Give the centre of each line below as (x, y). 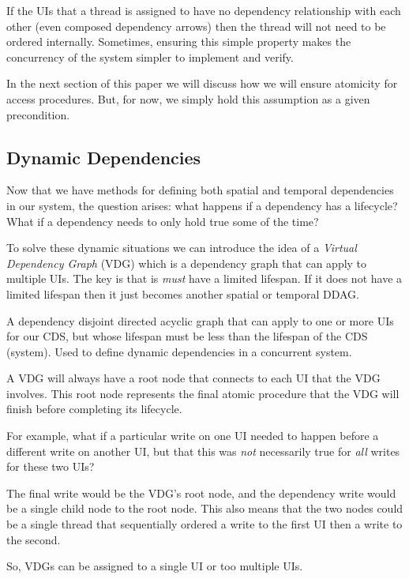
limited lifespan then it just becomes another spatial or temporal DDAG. (183, 293)
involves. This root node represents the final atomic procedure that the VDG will (203, 393)
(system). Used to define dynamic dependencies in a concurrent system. (179, 351)
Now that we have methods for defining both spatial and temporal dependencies (200, 190)
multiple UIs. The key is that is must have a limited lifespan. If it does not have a (204, 278)
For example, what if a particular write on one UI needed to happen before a (193, 436)
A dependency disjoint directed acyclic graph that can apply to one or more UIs (200, 320)
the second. (34, 539)
